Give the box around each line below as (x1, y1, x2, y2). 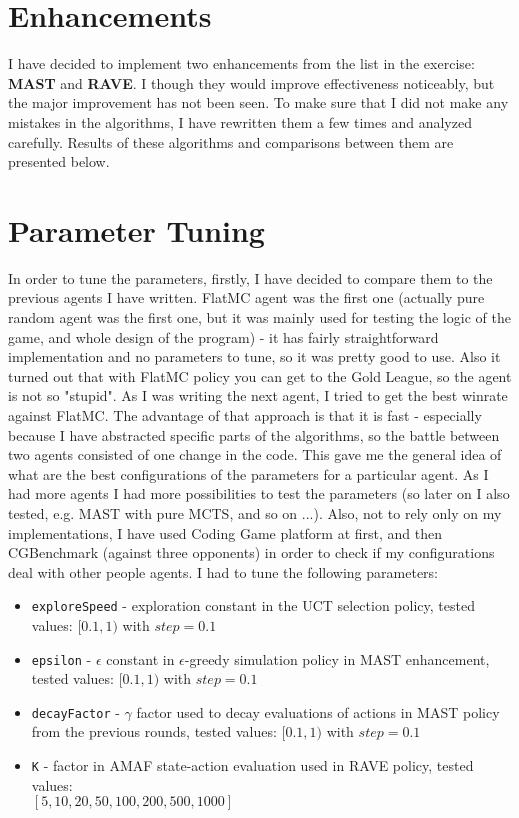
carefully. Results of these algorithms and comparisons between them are (8, 131, 454, 152)
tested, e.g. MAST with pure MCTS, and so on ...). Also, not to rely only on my (8, 502, 502, 523)
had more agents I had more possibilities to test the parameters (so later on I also (8, 483, 510, 504)
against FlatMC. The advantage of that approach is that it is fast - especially (8, 404, 482, 425)
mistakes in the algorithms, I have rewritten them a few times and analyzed (8, 111, 472, 132)
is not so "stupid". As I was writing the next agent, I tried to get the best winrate (8, 385, 508, 406)
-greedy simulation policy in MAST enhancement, (184, 648, 490, 669)
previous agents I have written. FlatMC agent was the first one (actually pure (8, 287, 485, 308)
